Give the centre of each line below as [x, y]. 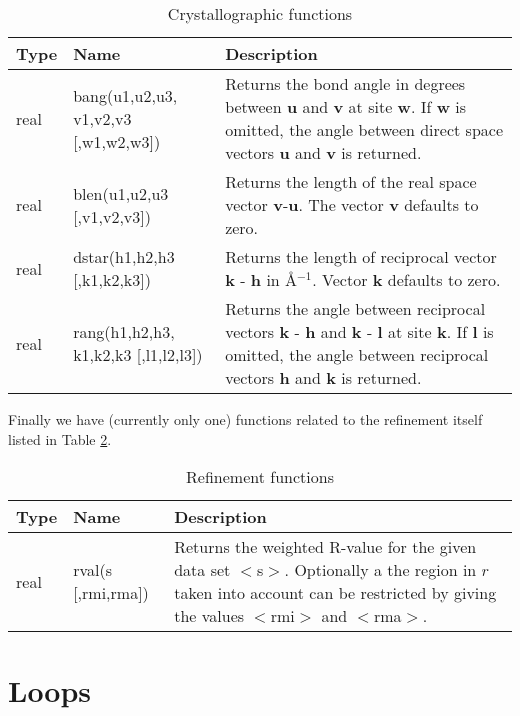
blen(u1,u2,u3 [121, 193]
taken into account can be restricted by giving [335, 593]
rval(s [92, 570]
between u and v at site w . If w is [346, 106]
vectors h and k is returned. [323, 377]
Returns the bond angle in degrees [345, 83]
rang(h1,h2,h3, [124, 331]
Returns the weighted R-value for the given [325, 547]
